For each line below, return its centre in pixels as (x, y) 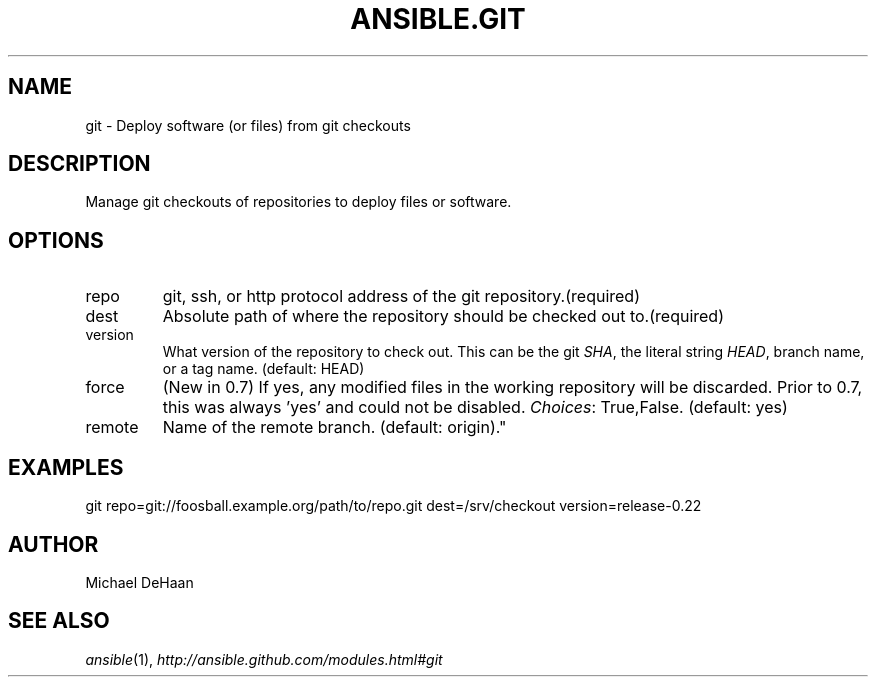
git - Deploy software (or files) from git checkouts (248, 125)
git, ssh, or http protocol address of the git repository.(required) (401, 296)
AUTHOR (53, 544)
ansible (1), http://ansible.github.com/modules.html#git (264, 659)
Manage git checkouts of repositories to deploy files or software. (298, 202)
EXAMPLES (66, 467)
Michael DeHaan (139, 582)
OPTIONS (56, 240)
